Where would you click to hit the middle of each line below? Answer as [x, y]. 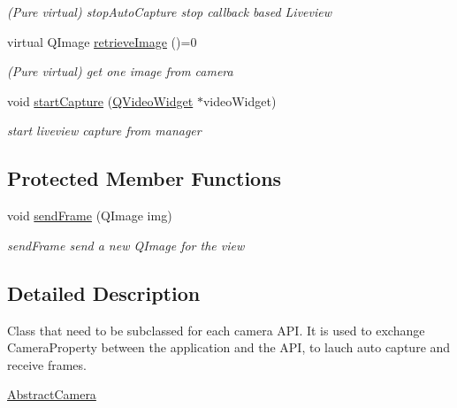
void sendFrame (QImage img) [90, 216]
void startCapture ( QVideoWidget [100, 100]
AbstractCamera [52, 394]
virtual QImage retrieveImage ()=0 [102, 41]
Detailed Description [104, 293]
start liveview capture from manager [104, 131]
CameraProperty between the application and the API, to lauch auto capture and [229, 347]
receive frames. [47, 364]
